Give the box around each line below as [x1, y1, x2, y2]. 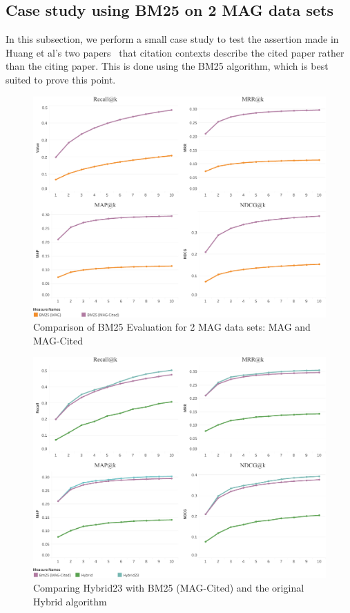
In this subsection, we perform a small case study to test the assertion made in [6, 32, 339, 46]
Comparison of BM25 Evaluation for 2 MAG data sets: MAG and [33, 320, 311, 334]
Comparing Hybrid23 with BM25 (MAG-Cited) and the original [33, 581, 304, 595]
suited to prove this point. [6, 72, 116, 86]
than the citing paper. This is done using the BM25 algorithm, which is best [6, 59, 329, 73]
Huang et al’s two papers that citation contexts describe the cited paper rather [6, 45, 344, 59]
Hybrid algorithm [33, 594, 107, 608]
